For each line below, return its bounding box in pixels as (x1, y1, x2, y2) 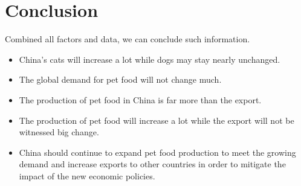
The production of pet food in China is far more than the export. (19, 93, 262, 106)
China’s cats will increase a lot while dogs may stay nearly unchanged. (19, 53, 280, 65)
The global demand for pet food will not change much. (19, 73, 222, 86)
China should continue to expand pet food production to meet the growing (19, 146, 296, 158)
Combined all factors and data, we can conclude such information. (5, 33, 250, 45)
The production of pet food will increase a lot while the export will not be (19, 114, 294, 126)
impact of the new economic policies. (19, 169, 155, 182)
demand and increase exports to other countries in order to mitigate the (19, 158, 286, 170)
